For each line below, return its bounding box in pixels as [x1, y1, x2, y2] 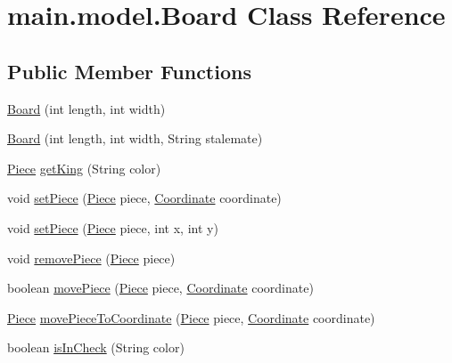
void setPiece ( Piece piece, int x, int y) [7, 218, 218, 237]
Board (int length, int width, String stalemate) [7, 129, 263, 148]
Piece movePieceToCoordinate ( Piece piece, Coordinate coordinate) [7, 308, 375, 327]
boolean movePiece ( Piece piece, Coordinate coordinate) [7, 278, 314, 297]
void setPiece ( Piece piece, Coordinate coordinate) [7, 189, 282, 207]
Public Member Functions [7, 57, 251, 85]
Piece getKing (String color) [7, 158, 161, 177]
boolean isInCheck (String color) [7, 338, 185, 357]
